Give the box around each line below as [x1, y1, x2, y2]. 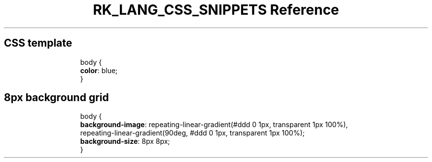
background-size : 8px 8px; [80, 137, 170, 146]
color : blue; [80, 66, 118, 75]
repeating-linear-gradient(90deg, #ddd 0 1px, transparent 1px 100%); [80, 129, 305, 137]
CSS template [4, 37, 72, 50]
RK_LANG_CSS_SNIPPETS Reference [93, 1, 339, 18]
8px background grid [4, 91, 109, 104]
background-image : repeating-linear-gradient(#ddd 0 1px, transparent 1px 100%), [80, 120, 348, 129]
